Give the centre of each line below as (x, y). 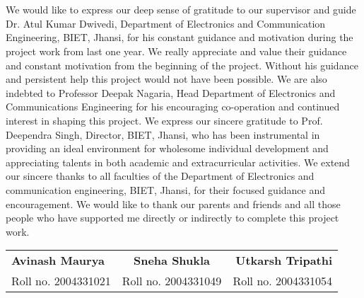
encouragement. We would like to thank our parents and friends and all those (173, 204)
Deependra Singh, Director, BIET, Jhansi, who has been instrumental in (163, 134)
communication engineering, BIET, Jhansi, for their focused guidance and (166, 189)
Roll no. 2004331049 (172, 281)
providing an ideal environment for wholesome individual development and (167, 148)
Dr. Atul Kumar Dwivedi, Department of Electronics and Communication (166, 23)
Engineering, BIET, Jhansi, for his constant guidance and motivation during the (180, 37)
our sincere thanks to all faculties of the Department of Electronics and (160, 176)
